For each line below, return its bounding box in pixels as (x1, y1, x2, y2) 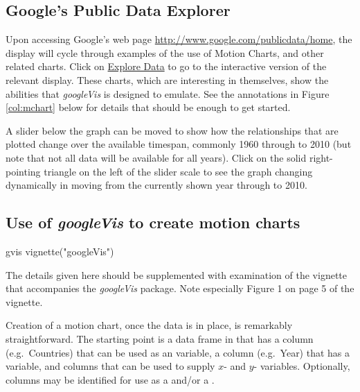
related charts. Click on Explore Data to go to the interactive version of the (6, 59, 327, 74)
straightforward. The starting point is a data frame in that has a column (6, 331, 314, 346)
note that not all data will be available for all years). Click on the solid (6, 150, 307, 164)
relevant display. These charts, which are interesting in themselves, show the (6, 72, 329, 87)
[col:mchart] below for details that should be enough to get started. (6, 100, 291, 114)
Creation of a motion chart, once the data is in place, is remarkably (6, 318, 293, 332)
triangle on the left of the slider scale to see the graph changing (44, 164, 313, 178)
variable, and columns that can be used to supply (6, 359, 215, 373)
